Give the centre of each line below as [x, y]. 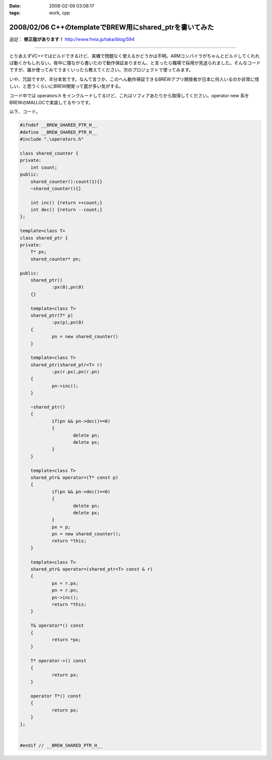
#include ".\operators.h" [52, 139]
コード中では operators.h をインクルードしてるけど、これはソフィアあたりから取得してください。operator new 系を [129, 95]
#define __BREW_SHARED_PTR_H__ [59, 132]
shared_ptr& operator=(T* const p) [74, 477]
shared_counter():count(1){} [66, 182]
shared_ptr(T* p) [52, 315]
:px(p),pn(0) [68, 323]
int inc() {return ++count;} [66, 202]
